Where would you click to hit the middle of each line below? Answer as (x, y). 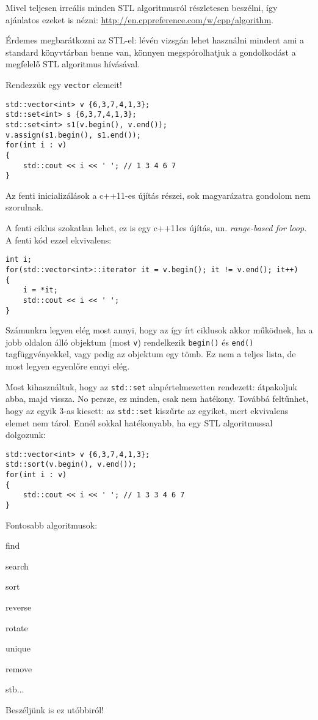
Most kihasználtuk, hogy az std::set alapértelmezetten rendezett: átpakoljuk (151, 386)
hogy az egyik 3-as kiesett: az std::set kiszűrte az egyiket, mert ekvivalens (147, 410)
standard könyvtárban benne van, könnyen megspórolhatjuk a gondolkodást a (151, 52)
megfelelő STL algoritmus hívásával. (73, 64)
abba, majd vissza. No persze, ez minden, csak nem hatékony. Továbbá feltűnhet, (157, 399)
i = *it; (40, 290)
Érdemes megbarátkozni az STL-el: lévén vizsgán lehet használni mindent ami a (155, 40)
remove (19, 668)
